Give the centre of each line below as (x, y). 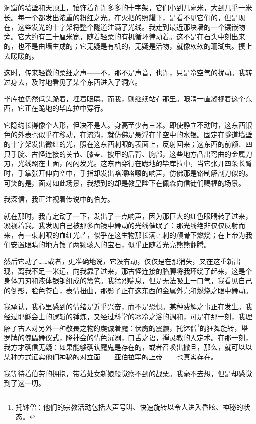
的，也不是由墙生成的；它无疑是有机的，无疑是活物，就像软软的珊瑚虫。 (121, 46)
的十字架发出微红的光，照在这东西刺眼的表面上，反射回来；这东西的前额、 (125, 144)
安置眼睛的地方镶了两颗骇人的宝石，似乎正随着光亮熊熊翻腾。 (111, 245)
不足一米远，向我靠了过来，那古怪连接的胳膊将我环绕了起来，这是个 (142, 271)
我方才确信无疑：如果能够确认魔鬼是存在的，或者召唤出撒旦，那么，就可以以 (128, 347)
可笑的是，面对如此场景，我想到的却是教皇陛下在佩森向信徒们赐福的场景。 (125, 182)
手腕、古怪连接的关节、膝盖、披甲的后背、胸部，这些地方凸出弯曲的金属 (128, 153)
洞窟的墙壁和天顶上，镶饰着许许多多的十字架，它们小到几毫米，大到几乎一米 (128, 7)
